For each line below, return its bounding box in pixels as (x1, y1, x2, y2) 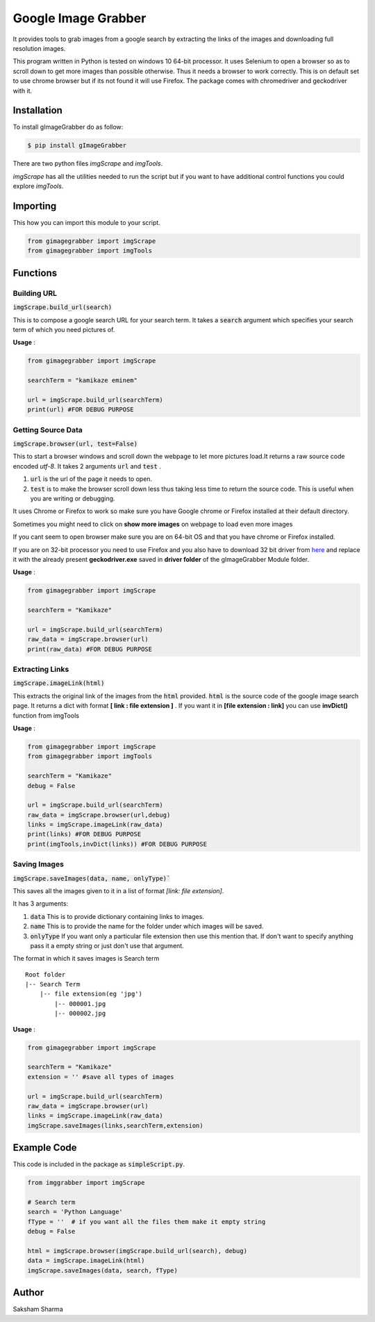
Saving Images (12, 860, 64, 869)
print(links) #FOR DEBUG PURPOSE (27, 831, 142, 838)
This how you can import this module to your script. (12, 219, 161, 227)
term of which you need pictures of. (12, 325, 115, 333)
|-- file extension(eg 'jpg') (39, 990, 142, 998)
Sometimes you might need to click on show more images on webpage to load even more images (12, 519, 293, 528)
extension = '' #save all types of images (27, 1073, 174, 1080)
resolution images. (12, 44, 66, 52)
